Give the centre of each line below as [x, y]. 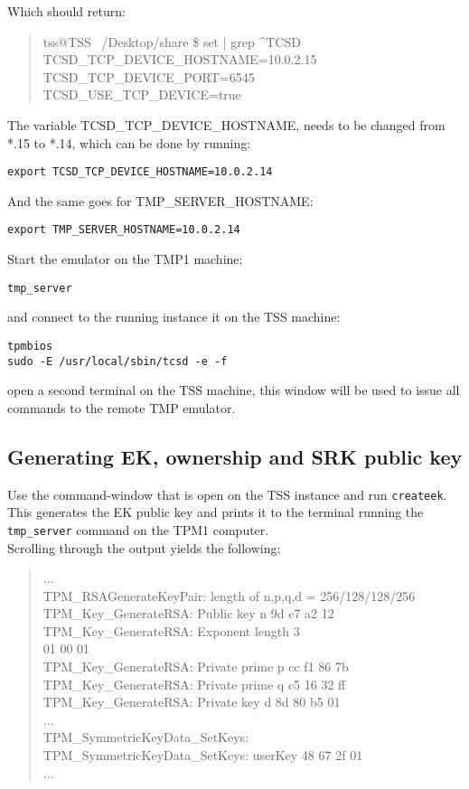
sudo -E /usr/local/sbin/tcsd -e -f [117, 361]
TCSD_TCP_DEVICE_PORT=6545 [149, 76]
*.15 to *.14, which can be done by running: [129, 142]
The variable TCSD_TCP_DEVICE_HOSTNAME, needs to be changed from [226, 124]
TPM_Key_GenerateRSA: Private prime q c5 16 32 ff [194, 684]
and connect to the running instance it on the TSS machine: [174, 317]
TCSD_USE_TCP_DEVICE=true [142, 94]
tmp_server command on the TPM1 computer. [138, 529]
